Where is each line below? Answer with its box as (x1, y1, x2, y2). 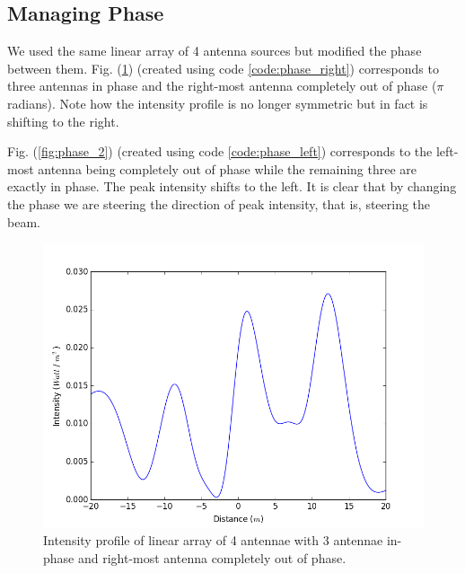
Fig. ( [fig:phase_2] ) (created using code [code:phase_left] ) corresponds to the (7, 142, 433, 161)
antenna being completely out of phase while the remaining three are (38, 159, 417, 178)
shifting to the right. (7, 111, 119, 130)
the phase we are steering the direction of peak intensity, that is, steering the (7, 194, 431, 213)
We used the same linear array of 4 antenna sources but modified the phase (7, 41, 422, 60)
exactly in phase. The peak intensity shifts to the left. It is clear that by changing (7, 177, 457, 196)
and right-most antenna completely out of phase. (77, 548, 347, 567)
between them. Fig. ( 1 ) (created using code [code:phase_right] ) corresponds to (7, 58, 439, 77)
